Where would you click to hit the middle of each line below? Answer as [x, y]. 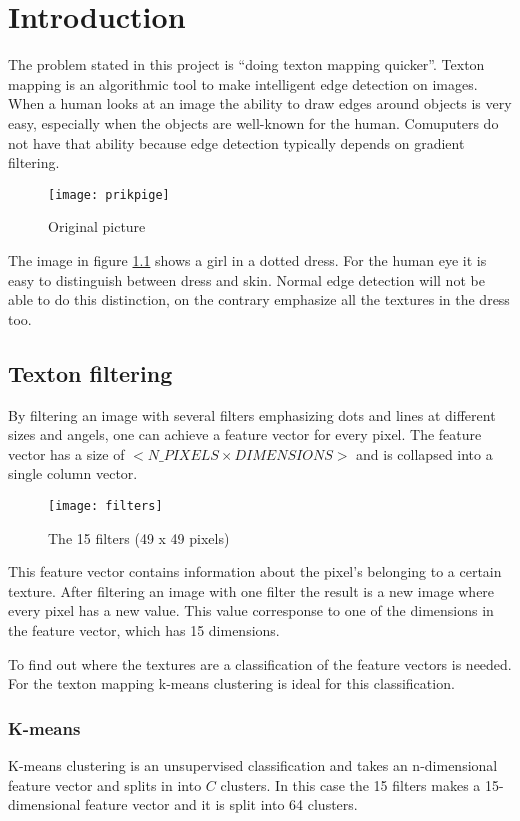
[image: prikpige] [109, 194]
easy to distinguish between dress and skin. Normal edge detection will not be [246, 279]
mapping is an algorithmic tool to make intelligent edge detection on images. [243, 83]
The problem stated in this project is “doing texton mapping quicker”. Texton [246, 64]
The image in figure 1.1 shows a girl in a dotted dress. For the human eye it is [247, 259]
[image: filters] [105, 505]
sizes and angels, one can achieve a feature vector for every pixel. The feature [245, 434]
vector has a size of [66, 453]
